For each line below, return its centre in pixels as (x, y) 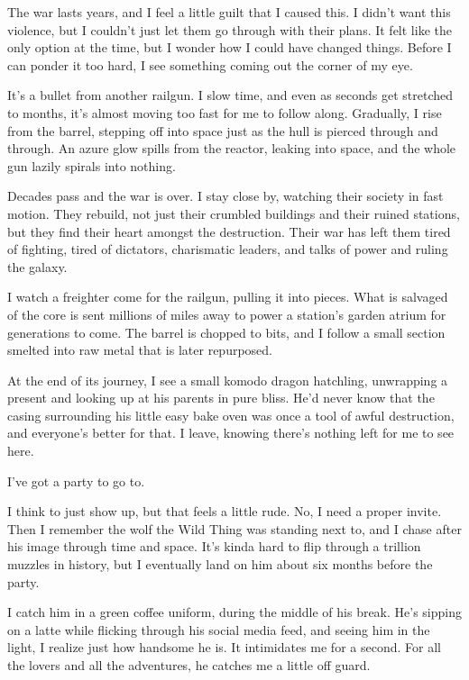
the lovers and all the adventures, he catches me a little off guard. (189, 665)
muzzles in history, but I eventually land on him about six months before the (220, 564)
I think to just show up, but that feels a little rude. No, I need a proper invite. (225, 511)
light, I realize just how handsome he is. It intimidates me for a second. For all (224, 647)
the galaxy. (37, 266)
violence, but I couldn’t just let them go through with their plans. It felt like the (230, 29)
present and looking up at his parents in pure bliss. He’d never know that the (221, 398)
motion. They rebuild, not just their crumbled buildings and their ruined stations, (234, 213)
